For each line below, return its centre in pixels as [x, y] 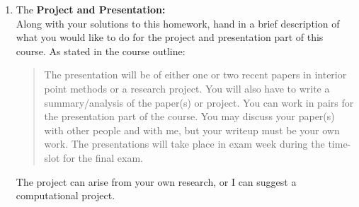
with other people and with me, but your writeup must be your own [192, 130]
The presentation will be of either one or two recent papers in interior [195, 75]
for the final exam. [103, 157]
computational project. [65, 195]
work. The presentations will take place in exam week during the [184, 144]
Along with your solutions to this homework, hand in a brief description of [178, 23]
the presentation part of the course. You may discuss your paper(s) [189, 116]
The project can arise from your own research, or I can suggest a [156, 181]
